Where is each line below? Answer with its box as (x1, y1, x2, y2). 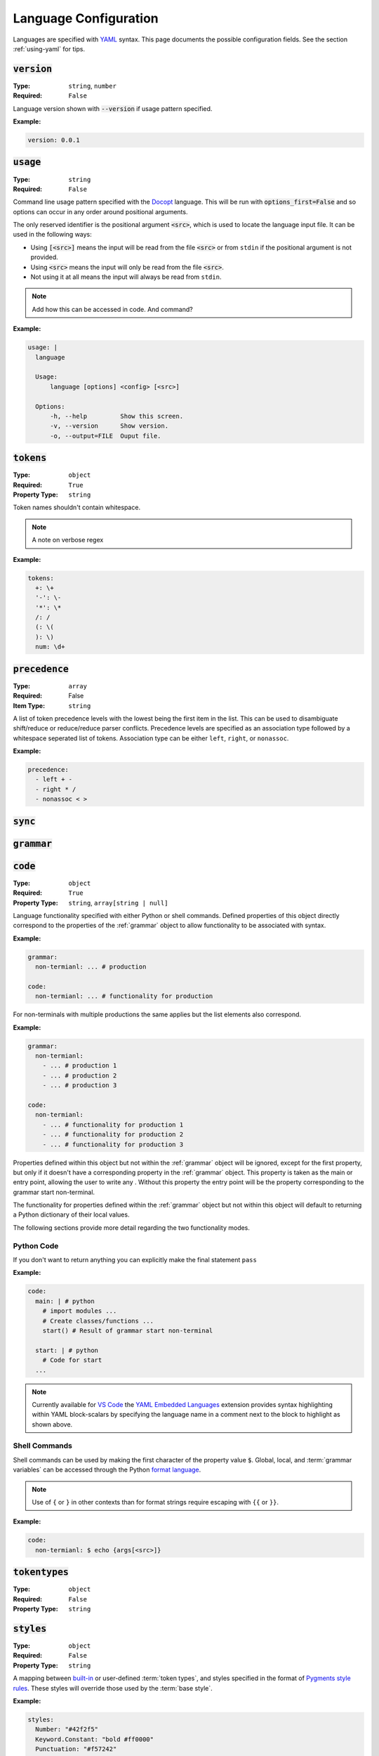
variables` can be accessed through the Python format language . (13, 1465, 201, 1474)
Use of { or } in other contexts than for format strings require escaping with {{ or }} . (32, 1498, 279, 1506)
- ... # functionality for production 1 (42, 1120, 184, 1129)
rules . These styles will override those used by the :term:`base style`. (13, 1684, 213, 1692)
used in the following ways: (13, 230, 93, 239)
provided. (30, 253, 59, 261)
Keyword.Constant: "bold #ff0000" (35, 1735, 154, 1743)
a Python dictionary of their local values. (13, 1210, 130, 1219)
